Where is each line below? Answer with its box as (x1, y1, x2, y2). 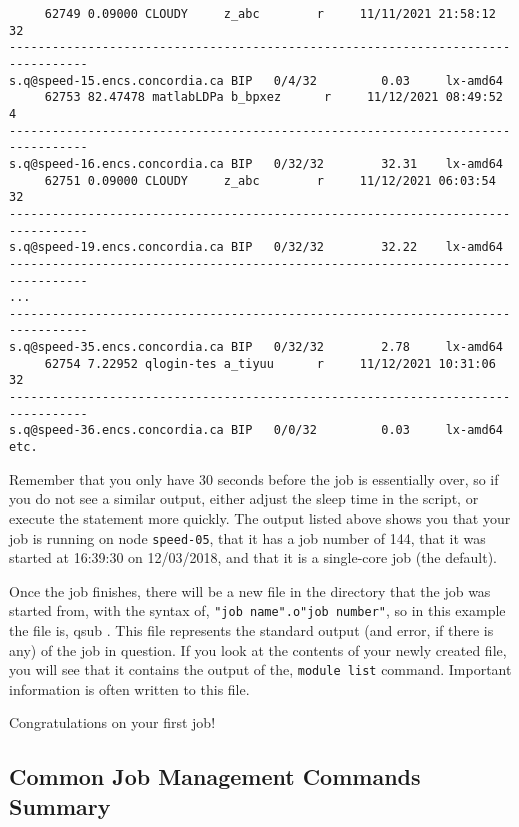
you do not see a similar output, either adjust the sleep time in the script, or (9, 488, 479, 509)
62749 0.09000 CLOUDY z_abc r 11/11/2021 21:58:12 (44, 7, 496, 21)
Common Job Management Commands (9, 761, 421, 792)
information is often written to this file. (9, 678, 250, 699)
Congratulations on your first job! (9, 712, 216, 733)
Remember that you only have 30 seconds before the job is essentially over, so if (9, 468, 499, 489)
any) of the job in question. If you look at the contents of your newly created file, (9, 639, 507, 660)
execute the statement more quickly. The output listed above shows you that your (9, 507, 511, 528)
